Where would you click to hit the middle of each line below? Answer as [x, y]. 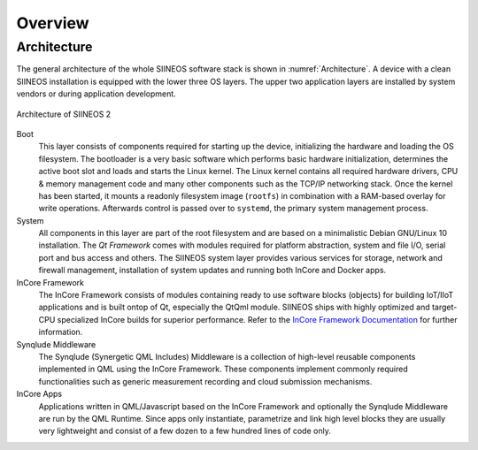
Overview [53, 23]
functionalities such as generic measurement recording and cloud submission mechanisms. [205, 381]
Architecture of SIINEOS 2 [64, 114]
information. [61, 332]
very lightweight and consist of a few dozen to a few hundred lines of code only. [185, 431]
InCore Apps [39, 394]
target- [444, 307]
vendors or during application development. [96, 94]
